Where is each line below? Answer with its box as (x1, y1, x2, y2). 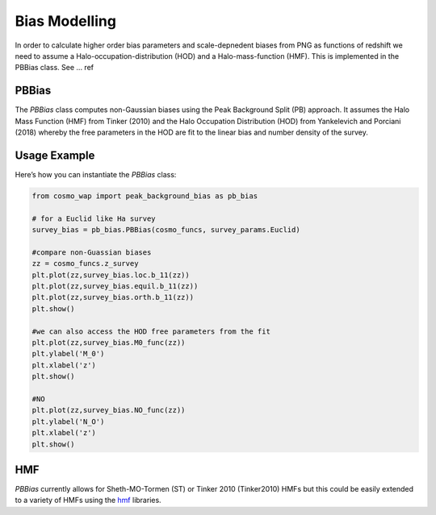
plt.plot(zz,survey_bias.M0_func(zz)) (31, 338, 186, 347)
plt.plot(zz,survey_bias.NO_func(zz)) (31, 405, 186, 415)
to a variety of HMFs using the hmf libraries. (15, 496, 161, 505)
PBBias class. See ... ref (15, 63, 94, 73)
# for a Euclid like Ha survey (31, 214, 157, 223)
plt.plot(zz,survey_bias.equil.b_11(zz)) (31, 282, 199, 291)
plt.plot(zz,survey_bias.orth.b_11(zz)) (31, 293, 194, 302)
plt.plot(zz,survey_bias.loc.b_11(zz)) (31, 270, 190, 280)
